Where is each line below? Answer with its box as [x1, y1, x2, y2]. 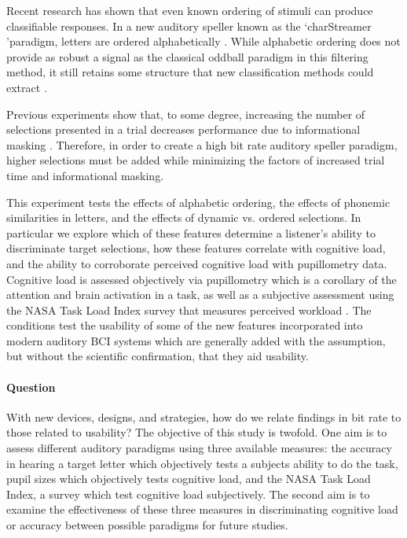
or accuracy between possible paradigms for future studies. [6, 517, 288, 533]
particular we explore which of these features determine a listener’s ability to [6, 224, 376, 241]
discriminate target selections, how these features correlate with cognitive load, [6, 240, 386, 256]
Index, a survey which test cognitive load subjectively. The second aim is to [6, 485, 370, 502]
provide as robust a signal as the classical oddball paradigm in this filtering [6, 48, 368, 64]
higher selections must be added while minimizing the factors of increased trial [6, 152, 385, 168]
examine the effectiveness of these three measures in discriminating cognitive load [6, 501, 398, 518]
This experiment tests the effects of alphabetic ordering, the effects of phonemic [6, 193, 390, 210]
